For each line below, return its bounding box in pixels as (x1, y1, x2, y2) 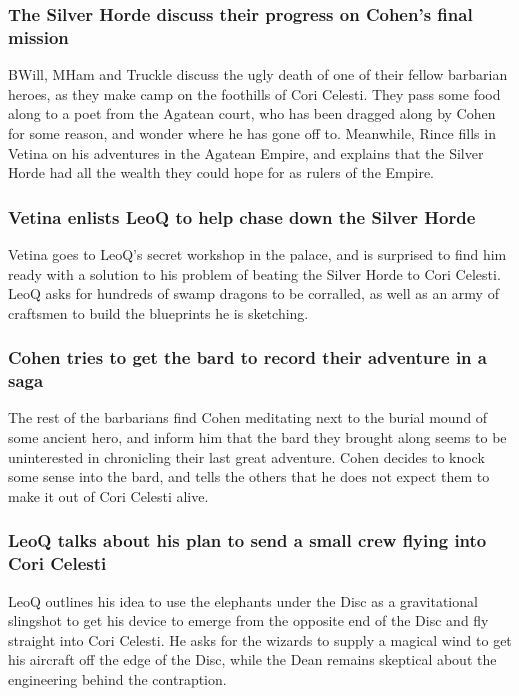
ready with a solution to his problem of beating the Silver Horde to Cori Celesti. (8, 263, 501, 284)
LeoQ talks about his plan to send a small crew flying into (8, 528, 487, 553)
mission (8, 24, 69, 49)
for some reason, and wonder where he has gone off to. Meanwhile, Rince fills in (8, 122, 496, 143)
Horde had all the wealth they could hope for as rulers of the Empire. (8, 162, 435, 183)
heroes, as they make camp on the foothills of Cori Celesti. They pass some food (8, 83, 501, 104)
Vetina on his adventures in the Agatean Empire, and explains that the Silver (8, 142, 484, 163)
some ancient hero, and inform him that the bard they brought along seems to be (8, 427, 507, 448)
